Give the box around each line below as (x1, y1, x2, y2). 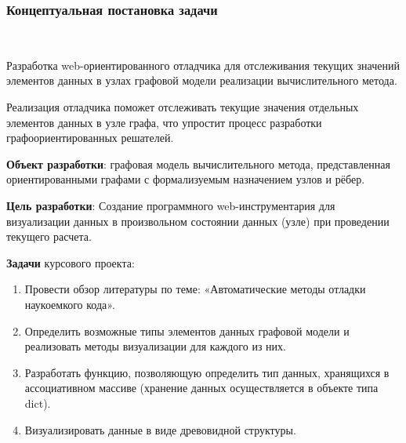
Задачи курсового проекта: (6, 254, 135, 271)
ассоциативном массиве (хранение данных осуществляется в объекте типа (24, 379, 379, 396)
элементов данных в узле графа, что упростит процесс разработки (6, 114, 322, 130)
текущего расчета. (6, 228, 92, 245)
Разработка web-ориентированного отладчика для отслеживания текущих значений (6, 56, 400, 73)
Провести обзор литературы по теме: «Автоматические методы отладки (24, 281, 366, 297)
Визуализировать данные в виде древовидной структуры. (24, 421, 296, 438)
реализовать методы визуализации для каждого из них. (24, 338, 286, 354)
